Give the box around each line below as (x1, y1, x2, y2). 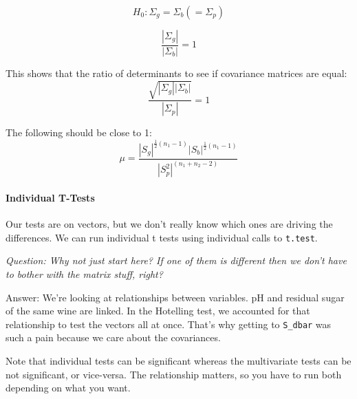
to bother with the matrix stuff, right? (6, 266, 163, 281)
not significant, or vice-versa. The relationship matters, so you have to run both (6, 367, 342, 381)
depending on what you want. (6, 380, 131, 395)
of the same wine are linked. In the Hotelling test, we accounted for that (6, 303, 310, 318)
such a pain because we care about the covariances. (6, 330, 221, 345)
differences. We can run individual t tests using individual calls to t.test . (6, 230, 318, 244)
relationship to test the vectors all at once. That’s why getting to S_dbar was (6, 316, 332, 331)
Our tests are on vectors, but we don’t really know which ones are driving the (6, 217, 333, 231)
